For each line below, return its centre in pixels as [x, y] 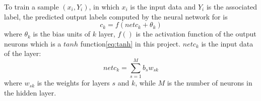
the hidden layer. [30, 92]
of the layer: [23, 53]
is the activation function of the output [196, 34]
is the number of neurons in [210, 83]
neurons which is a [33, 43]
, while [145, 83]
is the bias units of [62, 34]
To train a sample [31, 6]
